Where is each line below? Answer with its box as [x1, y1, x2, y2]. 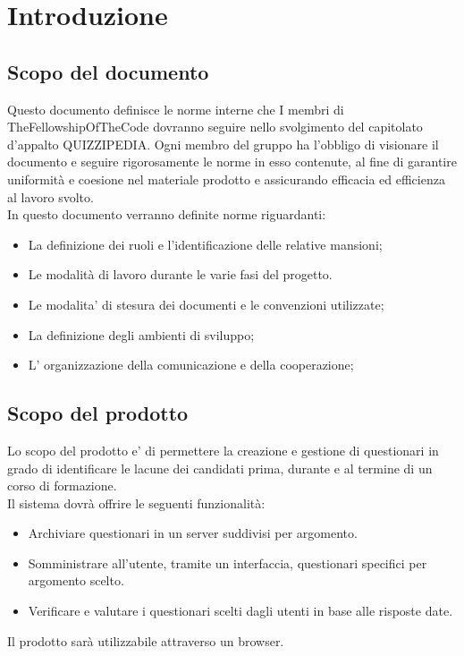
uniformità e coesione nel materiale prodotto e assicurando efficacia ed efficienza [7, 169, 445, 188]
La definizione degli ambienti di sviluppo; [28, 325, 255, 344]
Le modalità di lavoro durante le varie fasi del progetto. [28, 265, 333, 284]
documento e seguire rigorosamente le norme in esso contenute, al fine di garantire [7, 152, 457, 171]
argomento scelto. [28, 571, 124, 590]
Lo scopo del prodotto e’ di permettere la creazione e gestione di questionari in [7, 440, 439, 459]
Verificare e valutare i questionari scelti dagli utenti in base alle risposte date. [28, 601, 453, 620]
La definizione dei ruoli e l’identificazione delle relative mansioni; [28, 234, 383, 253]
